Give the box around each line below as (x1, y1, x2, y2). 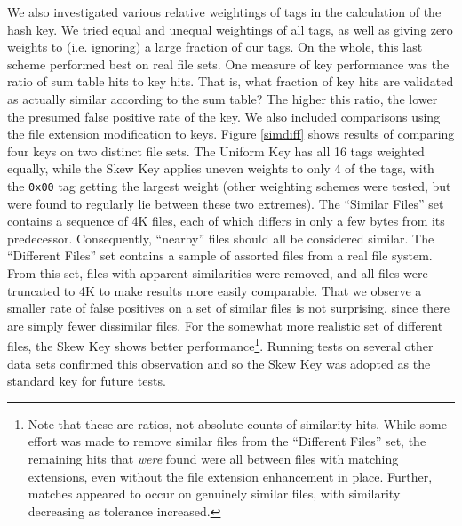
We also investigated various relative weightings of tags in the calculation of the (7, 3, 442, 20)
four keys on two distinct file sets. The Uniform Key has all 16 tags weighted (7, 141, 425, 160)
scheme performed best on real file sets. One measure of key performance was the (7, 54, 450, 73)
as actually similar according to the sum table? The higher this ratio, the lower (7, 89, 438, 108)
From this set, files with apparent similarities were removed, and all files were (7, 263, 428, 282)
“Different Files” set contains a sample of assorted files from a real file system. (7, 246, 433, 265)
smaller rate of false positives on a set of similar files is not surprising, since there (7, 299, 450, 317)
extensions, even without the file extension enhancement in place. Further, (28, 466, 433, 485)
